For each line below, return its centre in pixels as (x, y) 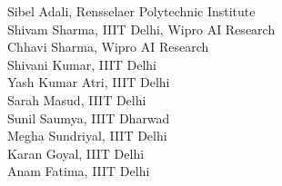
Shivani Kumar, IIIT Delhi (82, 64)
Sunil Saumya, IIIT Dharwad (89, 117)
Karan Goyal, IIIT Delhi (76, 153)
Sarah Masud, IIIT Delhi (77, 99)
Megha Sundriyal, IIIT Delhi (87, 136)
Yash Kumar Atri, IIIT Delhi (89, 82)
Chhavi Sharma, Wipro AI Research (108, 47)
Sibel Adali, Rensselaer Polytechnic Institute (131, 11)
